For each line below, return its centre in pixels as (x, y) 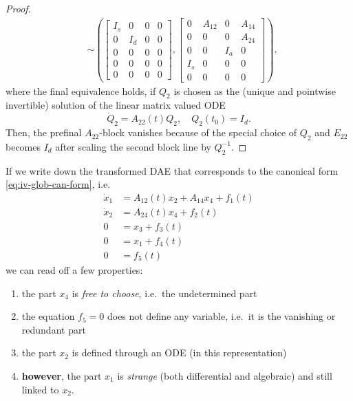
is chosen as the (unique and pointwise (255, 90)
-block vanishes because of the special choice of (198, 132)
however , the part (62, 375)
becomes (23, 146)
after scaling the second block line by (133, 146)
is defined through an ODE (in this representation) (179, 353)
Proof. (18, 8)
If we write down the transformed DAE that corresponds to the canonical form (172, 170)
